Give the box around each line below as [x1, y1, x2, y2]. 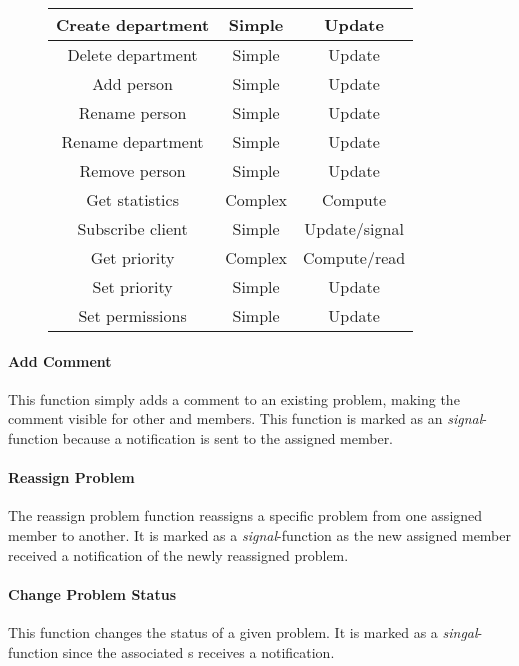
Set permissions [78, 304, 187, 327]
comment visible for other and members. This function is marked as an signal [8, 408, 483, 429]
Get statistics [86, 188, 179, 211]
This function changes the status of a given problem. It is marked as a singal [8, 621, 478, 642]
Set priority [92, 275, 173, 298]
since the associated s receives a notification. [62, 641, 335, 662]
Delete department [67, 43, 198, 66]
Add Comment [8, 350, 112, 371]
